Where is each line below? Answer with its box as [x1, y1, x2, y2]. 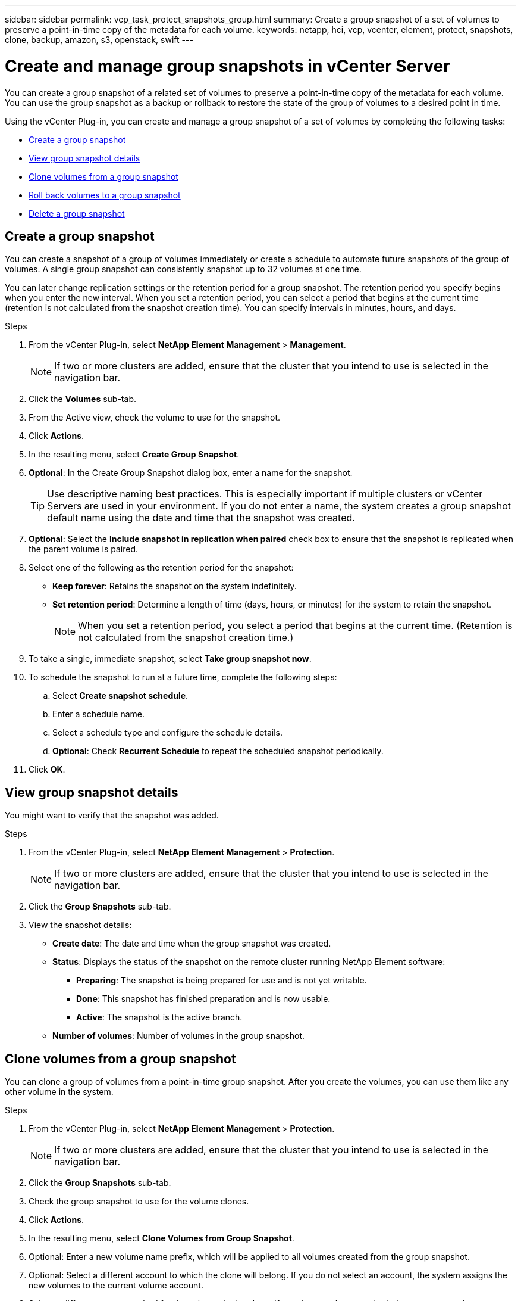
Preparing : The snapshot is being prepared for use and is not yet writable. [76, 975, 367, 986]
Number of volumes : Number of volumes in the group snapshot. [52, 1031, 305, 1041]
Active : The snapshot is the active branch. [76, 1012, 243, 1023]
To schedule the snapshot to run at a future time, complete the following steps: [29, 672, 337, 683]
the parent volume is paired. [29, 544, 139, 555]
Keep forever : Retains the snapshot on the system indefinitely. [52, 581, 297, 592]
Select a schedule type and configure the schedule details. [52, 727, 283, 738]
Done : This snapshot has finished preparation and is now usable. [76, 994, 331, 1004]
